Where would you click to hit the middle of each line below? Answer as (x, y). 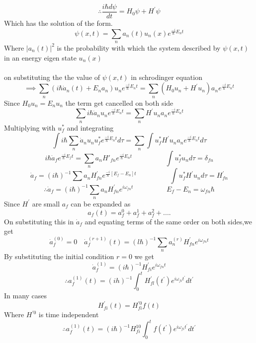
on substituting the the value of (52, 77)
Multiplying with (30, 127)
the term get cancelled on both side (119, 103)
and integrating (90, 127)
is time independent (69, 314)
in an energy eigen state (40, 57)
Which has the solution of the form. (58, 23)
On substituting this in (39, 221)
